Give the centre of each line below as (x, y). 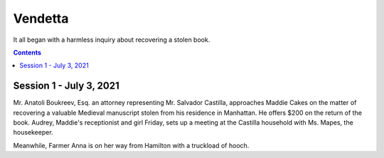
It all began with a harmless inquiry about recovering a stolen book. (112, 40)
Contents (27, 52)
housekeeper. (33, 132)
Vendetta (41, 18)
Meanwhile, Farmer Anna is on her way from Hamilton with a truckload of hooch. (131, 145)
